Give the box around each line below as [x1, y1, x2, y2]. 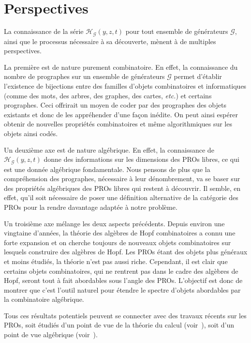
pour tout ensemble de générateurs [125, 26, 228, 36]
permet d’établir [174, 71, 222, 81]
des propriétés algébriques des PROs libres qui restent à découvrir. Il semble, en [4, 183, 241, 193]
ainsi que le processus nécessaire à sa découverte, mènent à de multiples [4, 36, 216, 46]
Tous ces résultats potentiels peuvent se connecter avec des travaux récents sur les [4, 310, 247, 320]
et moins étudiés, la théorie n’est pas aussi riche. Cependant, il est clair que [4, 256, 228, 266]
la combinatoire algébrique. [4, 294, 84, 304]
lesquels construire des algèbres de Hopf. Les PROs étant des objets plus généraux [4, 247, 248, 257]
